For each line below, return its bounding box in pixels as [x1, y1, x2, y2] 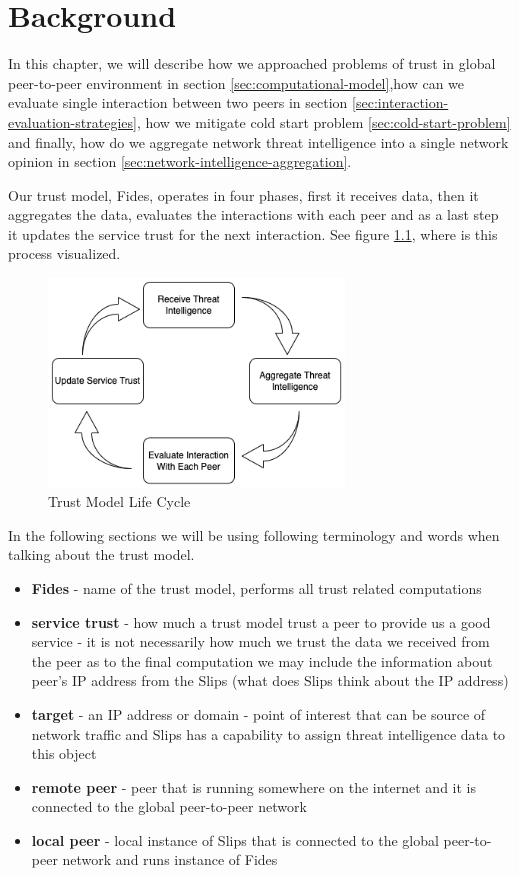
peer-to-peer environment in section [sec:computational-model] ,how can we [8, 72, 465, 93]
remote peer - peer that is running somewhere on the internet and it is [31, 776, 476, 797]
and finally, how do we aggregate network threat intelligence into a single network [8, 131, 509, 152]
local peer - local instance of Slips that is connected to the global [31, 829, 439, 850]
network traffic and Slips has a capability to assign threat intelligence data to [31, 723, 506, 744]
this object [31, 743, 97, 764]
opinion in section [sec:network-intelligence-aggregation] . [8, 151, 352, 172]
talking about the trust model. [8, 544, 195, 565]
